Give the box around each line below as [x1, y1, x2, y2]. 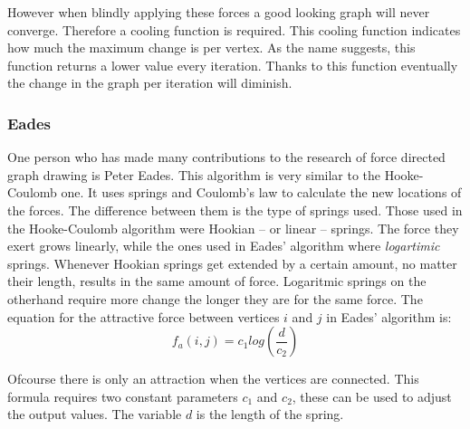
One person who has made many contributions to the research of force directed [7, 148, 446, 167]
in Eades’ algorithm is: [326, 307, 452, 326]
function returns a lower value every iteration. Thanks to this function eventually [7, 55, 458, 74]
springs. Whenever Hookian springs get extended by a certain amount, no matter [7, 253, 457, 272]
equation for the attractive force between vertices [7, 307, 280, 326]
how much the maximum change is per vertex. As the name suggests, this [7, 38, 416, 57]
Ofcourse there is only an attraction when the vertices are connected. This [7, 369, 419, 388]
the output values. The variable [7, 405, 182, 424]
